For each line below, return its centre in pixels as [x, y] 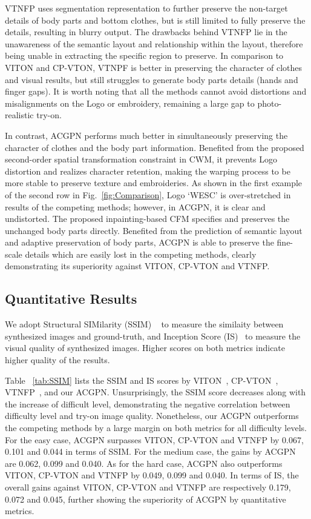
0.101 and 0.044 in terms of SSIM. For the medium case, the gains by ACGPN [150, 451]
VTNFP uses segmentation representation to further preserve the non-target [146, 8]
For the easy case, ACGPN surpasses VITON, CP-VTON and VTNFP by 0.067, [154, 439]
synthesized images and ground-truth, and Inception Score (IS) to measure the [153, 336]
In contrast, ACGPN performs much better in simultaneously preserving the [146, 135]
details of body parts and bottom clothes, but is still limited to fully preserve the [155, 20]
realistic [19, 115]
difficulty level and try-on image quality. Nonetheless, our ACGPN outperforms [152, 416]
